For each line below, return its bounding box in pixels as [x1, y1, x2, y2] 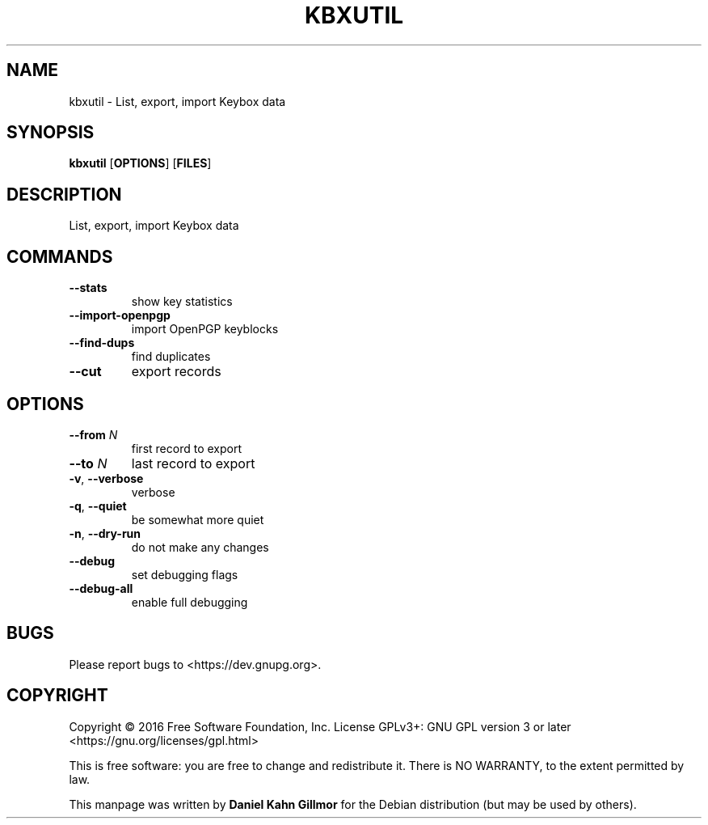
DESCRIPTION [6, 184, 122, 205]
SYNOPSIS [6, 122, 95, 143]
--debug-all [69, 581, 133, 595]
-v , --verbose [69, 471, 144, 485]
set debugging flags [131, 567, 238, 582]
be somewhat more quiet [131, 512, 264, 527]
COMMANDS [6, 246, 113, 267]
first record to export [131, 441, 242, 455]
